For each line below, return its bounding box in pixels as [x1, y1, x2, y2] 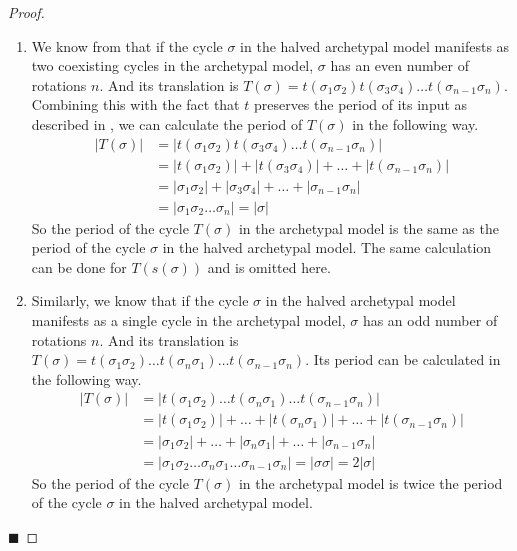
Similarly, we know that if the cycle [31, 290, 249, 311]
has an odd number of [362, 310, 498, 331]
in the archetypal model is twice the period [238, 472, 503, 493]
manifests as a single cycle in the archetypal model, [31, 310, 346, 331]
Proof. [8, 2, 45, 22]
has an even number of [330, 55, 470, 76]
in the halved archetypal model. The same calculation [162, 237, 492, 258]
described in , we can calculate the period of [31, 113, 303, 134]
